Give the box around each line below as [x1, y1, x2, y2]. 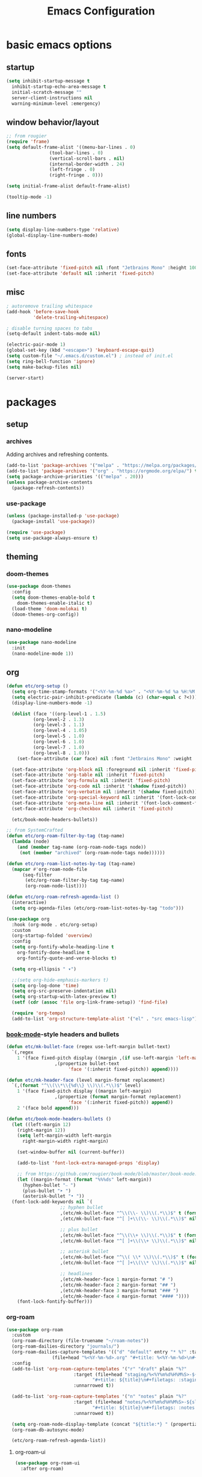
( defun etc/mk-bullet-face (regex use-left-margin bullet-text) [6, 1044, 171, 1050]
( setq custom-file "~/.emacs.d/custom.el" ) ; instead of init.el [6, 353, 173, 359]
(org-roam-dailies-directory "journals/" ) [11, 1343, 120, 1350]
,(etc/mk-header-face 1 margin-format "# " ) [60, 1276, 173, 1282]
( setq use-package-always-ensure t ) [6, 535, 98, 541]
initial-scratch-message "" [11, 89, 82, 95]
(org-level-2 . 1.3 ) [32, 716, 85, 722]
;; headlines [60, 1271, 93, 1277]
